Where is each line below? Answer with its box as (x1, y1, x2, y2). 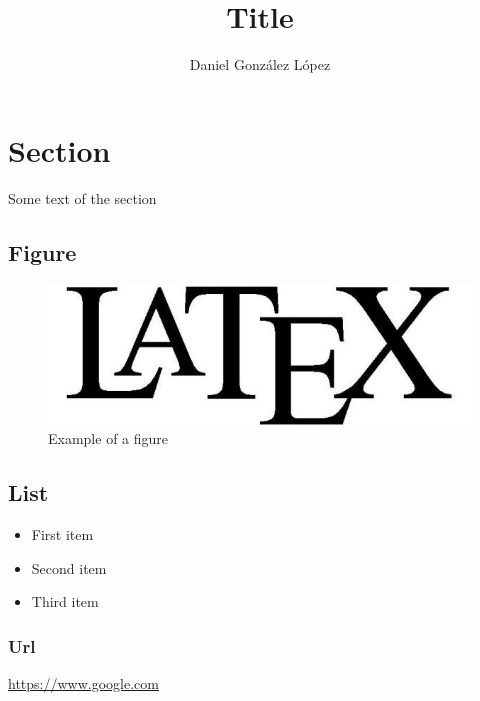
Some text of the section (8, 187, 157, 208)
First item (31, 524, 94, 545)
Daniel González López (189, 54, 331, 75)
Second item (31, 557, 107, 578)
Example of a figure (48, 428, 169, 449)
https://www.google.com (8, 673, 159, 694)
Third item (31, 591, 99, 612)
